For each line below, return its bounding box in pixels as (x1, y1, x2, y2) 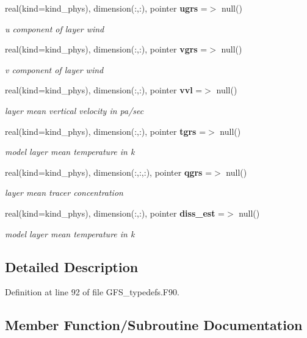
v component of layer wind (5, 63, 104, 76)
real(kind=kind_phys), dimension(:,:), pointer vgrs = (5, 43, 208, 56)
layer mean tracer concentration (5, 186, 123, 199)
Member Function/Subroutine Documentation (5, 315, 303, 334)
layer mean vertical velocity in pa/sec (5, 104, 144, 117)
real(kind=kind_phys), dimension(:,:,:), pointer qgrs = (5, 165, 212, 178)
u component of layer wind (5, 22, 104, 35)
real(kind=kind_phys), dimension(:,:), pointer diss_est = (5, 206, 225, 219)
